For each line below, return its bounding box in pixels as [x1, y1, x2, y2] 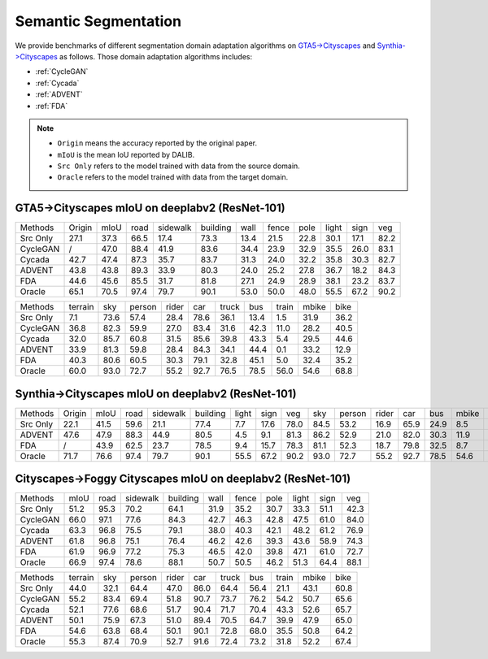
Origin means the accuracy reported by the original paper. [57, 138, 258, 148]
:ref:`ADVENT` [35, 89, 83, 99]
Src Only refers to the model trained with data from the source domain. [57, 161, 300, 171]
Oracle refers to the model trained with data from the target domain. [57, 172, 289, 182]
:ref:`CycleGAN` [35, 67, 89, 76]
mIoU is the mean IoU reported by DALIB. [57, 150, 195, 159]
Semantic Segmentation [15, 12, 182, 30]
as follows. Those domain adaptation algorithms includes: [59, 51, 252, 61]
